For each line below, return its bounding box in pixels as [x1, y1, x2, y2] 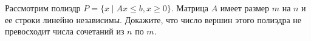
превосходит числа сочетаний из [5, 25, 125, 37]
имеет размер [220, 2, 270, 14]
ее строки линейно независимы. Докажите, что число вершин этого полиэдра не [5, 13, 302, 26]
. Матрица [171, 2, 209, 14]
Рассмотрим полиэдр [5, 2, 81, 14]
